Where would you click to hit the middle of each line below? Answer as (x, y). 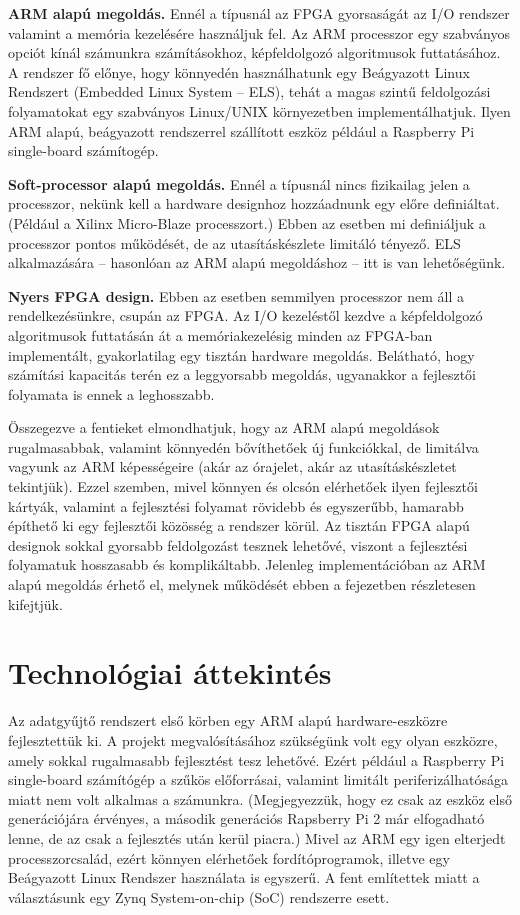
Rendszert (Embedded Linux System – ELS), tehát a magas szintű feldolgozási (249, 91)
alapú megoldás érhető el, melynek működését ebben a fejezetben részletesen (242, 584)
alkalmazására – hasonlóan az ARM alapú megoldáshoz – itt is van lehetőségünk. (257, 262)
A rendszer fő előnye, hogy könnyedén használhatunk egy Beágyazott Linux (239, 71)
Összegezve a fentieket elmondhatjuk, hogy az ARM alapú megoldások (224, 427)
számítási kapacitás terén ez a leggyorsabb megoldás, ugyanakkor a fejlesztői (242, 374)
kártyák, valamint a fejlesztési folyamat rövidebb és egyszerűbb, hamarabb (236, 505)
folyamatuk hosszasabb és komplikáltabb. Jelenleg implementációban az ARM (247, 564)
